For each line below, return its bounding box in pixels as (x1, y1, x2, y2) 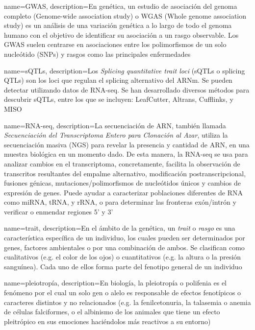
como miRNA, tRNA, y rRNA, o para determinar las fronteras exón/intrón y (4, 197, 236, 207)
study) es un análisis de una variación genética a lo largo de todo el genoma (4, 20, 232, 30)
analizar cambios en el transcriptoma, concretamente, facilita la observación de (4, 158, 240, 168)
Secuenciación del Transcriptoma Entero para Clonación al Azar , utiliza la (4, 130, 228, 140)
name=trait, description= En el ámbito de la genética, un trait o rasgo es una (4, 223, 235, 233)
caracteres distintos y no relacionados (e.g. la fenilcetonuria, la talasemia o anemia (4, 297, 251, 307)
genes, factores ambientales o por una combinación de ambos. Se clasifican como (4, 242, 245, 252)
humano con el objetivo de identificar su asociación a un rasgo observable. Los (4, 29, 239, 40)
